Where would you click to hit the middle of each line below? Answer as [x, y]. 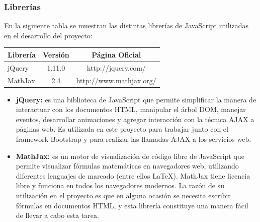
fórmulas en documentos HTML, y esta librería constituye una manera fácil [132, 205]
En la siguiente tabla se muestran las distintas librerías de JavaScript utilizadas [126, 25]
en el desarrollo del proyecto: [48, 35]
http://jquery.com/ [116, 67]
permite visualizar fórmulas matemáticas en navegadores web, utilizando [127, 166]
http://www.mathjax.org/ [116, 80]
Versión [56, 54]
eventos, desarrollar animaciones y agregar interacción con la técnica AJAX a [135, 119]
